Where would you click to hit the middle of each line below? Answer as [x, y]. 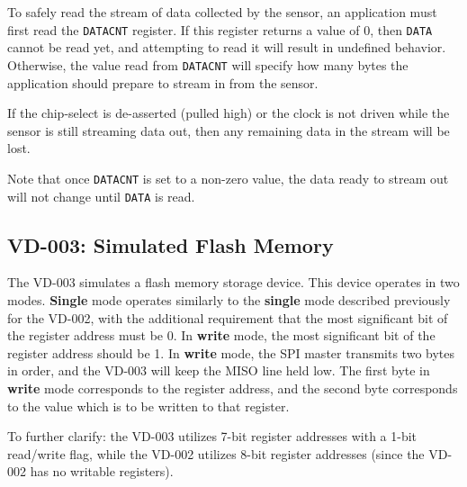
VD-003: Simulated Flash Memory [171, 244]
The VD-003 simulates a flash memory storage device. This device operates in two [233, 282]
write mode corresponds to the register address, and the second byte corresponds [233, 388]
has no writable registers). [102, 471]
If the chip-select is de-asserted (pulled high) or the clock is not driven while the [229, 113]
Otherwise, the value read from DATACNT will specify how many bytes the [208, 64]
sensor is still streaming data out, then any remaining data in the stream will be [229, 130]
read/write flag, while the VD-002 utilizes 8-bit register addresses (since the [216, 453]
